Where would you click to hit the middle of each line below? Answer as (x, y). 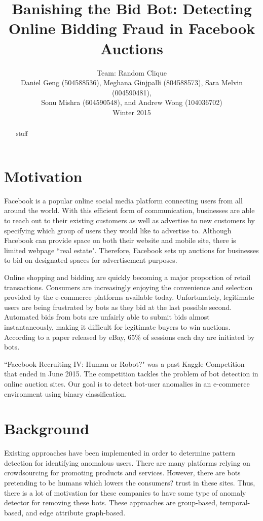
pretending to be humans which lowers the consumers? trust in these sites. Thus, (130, 483)
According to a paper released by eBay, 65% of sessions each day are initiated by (129, 337)
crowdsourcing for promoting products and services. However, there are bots (122, 473)
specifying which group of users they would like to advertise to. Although (118, 230)
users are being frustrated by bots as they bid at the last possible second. (118, 307)
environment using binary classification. (66, 393)
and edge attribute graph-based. (76, 512)
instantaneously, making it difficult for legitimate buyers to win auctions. (117, 326)
